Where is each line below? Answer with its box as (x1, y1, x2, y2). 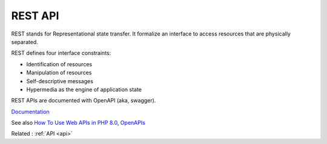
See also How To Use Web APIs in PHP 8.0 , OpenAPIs (11, 119, 145, 127)
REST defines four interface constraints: (11, 49, 111, 57)
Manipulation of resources (26, 69, 92, 77)
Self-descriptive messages (26, 77, 94, 84)
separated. (11, 38, 39, 45)
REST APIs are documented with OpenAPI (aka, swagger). (11, 97, 156, 104)
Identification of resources (26, 60, 93, 67)
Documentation (11, 108, 50, 115)
